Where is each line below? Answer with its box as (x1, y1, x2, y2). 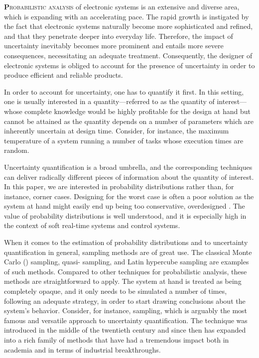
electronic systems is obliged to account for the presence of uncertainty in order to (4, 60, 255, 70)
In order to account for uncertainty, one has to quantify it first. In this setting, (4, 86, 244, 97)
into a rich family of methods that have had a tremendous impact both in (4, 335, 229, 345)
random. (4, 145, 29, 155)
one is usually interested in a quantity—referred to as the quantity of (4, 96, 215, 107)
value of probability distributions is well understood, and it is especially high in (4, 210, 247, 221)
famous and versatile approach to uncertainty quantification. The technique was (4, 315, 248, 325)
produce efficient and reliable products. (4, 70, 123, 80)
